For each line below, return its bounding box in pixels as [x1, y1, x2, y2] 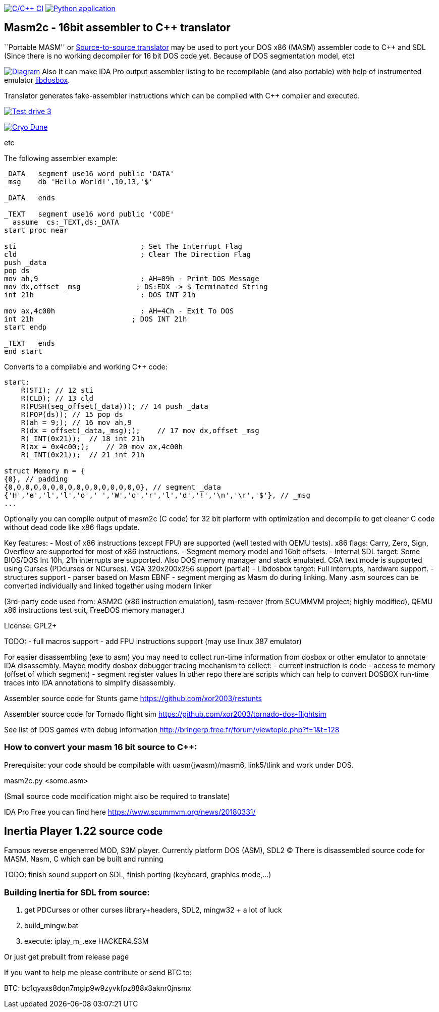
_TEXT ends [4, 339, 56, 347]
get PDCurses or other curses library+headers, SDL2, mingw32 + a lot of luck [24, 906, 282, 915]
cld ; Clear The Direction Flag [4, 250, 251, 258]
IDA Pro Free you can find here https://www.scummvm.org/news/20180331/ [4, 807, 256, 816]
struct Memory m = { [4, 466, 85, 475]
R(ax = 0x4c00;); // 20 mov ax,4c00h [21, 442, 183, 451]
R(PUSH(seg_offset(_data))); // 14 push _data [21, 402, 208, 410]
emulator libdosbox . [4, 75, 70, 84]
